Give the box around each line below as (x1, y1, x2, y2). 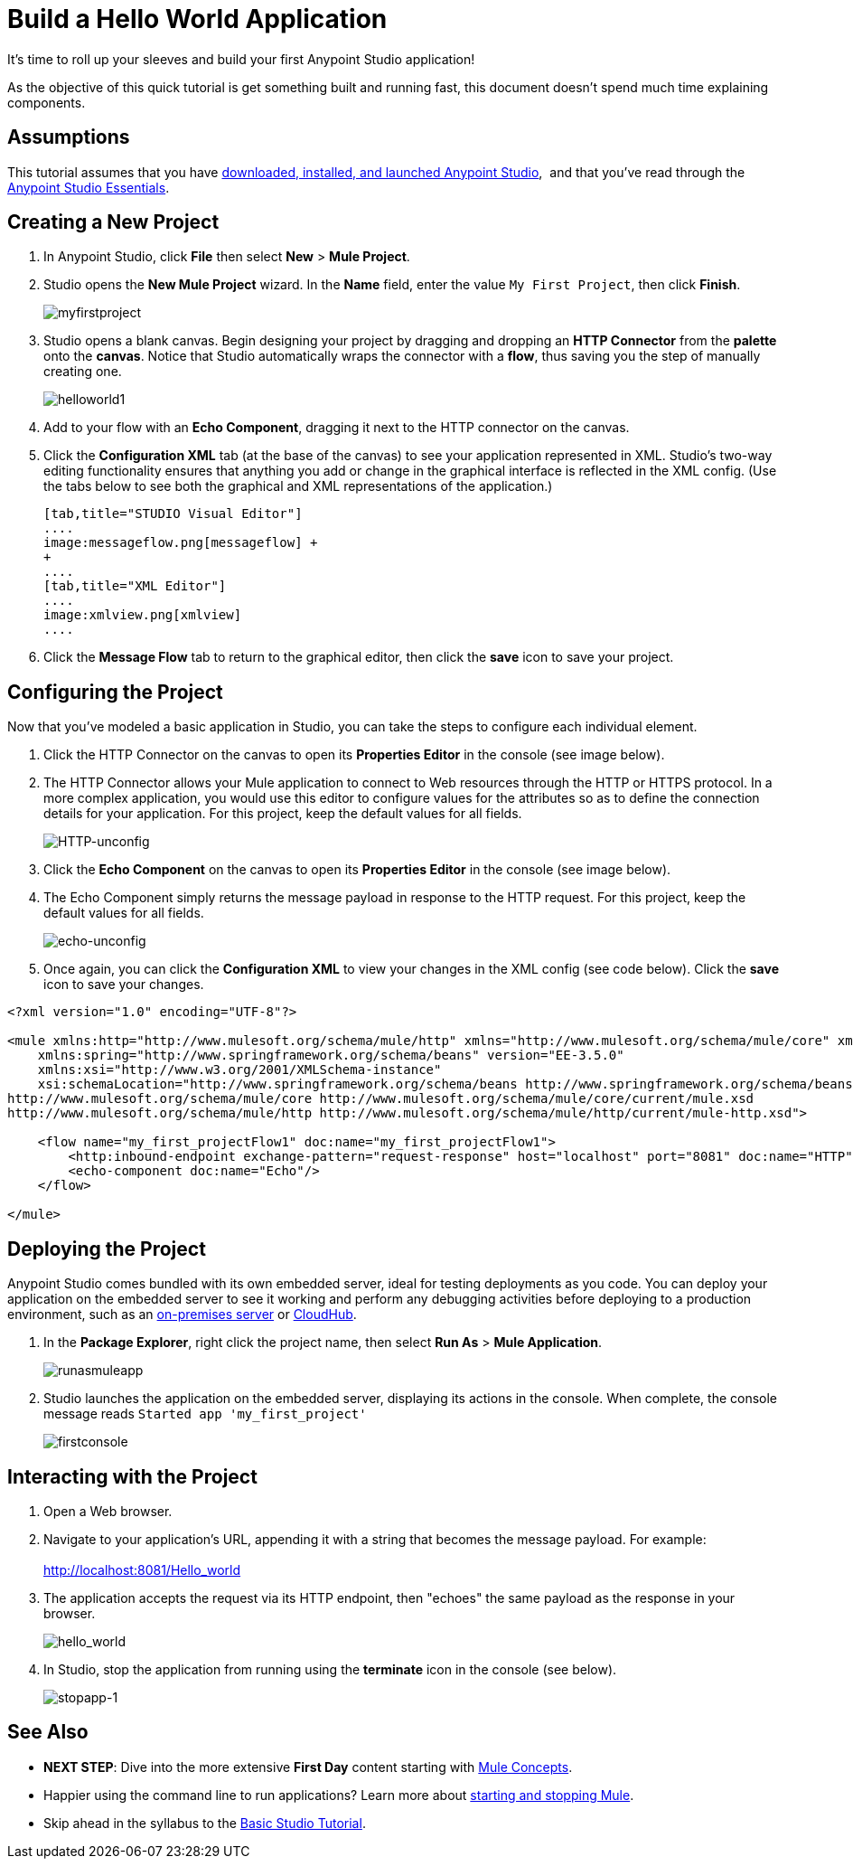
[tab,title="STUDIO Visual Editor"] (43, 506, 303, 522)
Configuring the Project (7, 680, 223, 703)
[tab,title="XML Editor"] (43, 579, 227, 594)
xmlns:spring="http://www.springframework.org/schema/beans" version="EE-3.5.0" (37, 1048, 624, 1063)
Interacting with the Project (7, 1465, 258, 1488)
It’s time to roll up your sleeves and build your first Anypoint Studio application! (7, 51, 475, 67)
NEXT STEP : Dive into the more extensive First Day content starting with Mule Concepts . (43, 1758, 573, 1775)
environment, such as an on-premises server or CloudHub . (7, 1306, 357, 1323)
